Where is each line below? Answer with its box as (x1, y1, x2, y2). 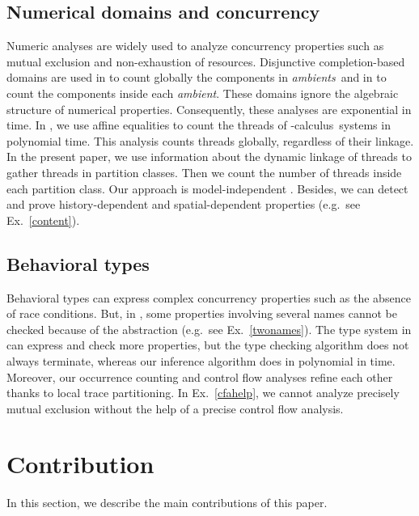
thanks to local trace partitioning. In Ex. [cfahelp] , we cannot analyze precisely (6, 384, 400, 401)
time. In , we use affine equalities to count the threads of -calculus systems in (6, 116, 391, 133)
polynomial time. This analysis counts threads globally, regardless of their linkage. (6, 132, 414, 149)
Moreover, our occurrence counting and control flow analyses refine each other (6, 368, 393, 385)
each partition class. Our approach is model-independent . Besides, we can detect (6, 180, 408, 197)
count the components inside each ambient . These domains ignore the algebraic (6, 84, 399, 101)
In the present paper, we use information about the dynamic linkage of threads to (6, 148, 412, 165)
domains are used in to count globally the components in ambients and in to (6, 69, 387, 86)
